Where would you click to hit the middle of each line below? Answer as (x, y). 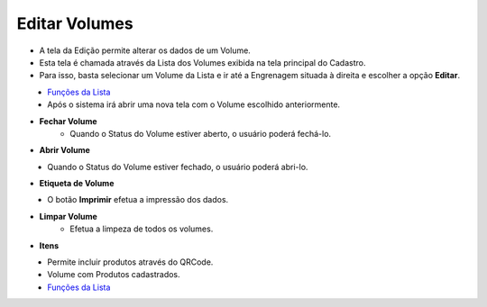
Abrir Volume (64, 150)
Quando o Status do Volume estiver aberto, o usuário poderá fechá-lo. (201, 133)
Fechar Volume (69, 121)
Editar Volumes (75, 23)
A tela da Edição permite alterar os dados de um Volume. (145, 50)
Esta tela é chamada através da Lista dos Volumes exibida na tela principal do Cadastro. (202, 62)
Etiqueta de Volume (77, 184)
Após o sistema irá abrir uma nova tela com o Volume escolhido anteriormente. (194, 104)
